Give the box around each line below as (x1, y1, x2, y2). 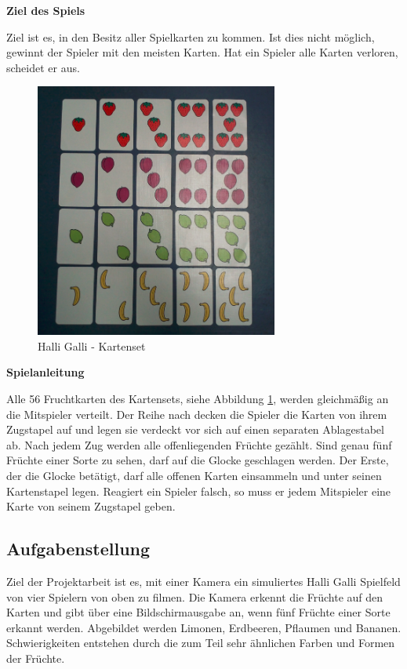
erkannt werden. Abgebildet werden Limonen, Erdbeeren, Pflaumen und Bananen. (6, 619, 402, 635)
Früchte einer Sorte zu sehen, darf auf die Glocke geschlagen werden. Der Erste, (6, 452, 389, 468)
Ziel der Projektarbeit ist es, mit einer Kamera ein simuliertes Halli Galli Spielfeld (6, 573, 401, 589)
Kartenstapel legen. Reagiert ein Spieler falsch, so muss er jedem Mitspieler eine (6, 482, 391, 499)
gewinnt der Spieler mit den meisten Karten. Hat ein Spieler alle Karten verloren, (6, 44, 398, 60)
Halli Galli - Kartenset (38, 337, 146, 354)
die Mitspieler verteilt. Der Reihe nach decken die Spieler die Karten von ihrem (6, 405, 387, 422)
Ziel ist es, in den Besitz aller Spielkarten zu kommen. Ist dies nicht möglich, (6, 28, 375, 45)
